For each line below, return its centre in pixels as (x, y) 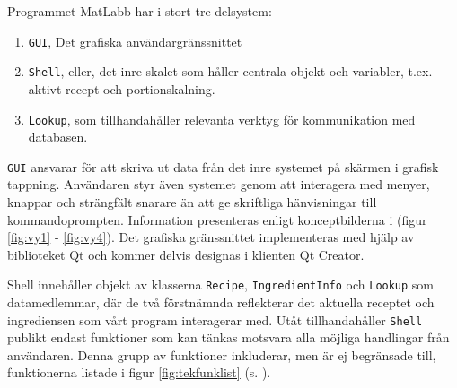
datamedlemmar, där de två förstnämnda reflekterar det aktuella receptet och (221, 302)
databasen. (58, 137)
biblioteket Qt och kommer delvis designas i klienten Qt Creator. (186, 254)
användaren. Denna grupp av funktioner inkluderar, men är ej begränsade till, (222, 354)
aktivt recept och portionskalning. (122, 88)
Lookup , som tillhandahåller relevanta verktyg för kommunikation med (222, 119)
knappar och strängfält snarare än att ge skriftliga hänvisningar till (192, 202)
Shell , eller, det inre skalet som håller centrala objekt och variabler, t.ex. (230, 71)
